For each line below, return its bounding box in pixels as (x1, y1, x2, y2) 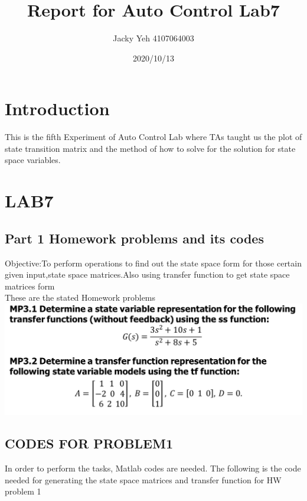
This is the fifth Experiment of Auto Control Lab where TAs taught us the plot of (5, 131, 302, 143)
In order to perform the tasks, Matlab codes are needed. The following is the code (5, 462, 301, 474)
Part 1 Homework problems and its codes (5, 229, 264, 247)
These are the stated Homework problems (5, 291, 156, 304)
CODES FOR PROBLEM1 (5, 434, 173, 453)
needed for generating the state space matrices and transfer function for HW (5, 473, 282, 486)
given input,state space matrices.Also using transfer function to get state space (5, 268, 290, 281)
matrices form (5, 279, 55, 292)
